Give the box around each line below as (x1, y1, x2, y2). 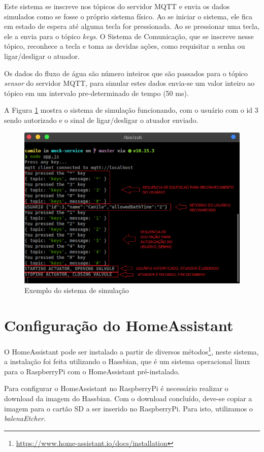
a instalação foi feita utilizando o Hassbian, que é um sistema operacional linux (4, 356, 250, 367)
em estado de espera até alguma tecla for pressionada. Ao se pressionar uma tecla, (4, 21, 260, 31)
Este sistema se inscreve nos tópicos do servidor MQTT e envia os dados (4, 1, 230, 11)
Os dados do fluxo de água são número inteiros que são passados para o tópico (4, 68, 248, 78)
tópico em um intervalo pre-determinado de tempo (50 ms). (4, 87, 189, 98)
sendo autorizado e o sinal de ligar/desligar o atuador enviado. (4, 114, 199, 125)
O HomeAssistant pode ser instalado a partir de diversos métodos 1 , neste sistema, (4, 345, 259, 357)
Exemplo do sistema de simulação (24, 285, 129, 296)
